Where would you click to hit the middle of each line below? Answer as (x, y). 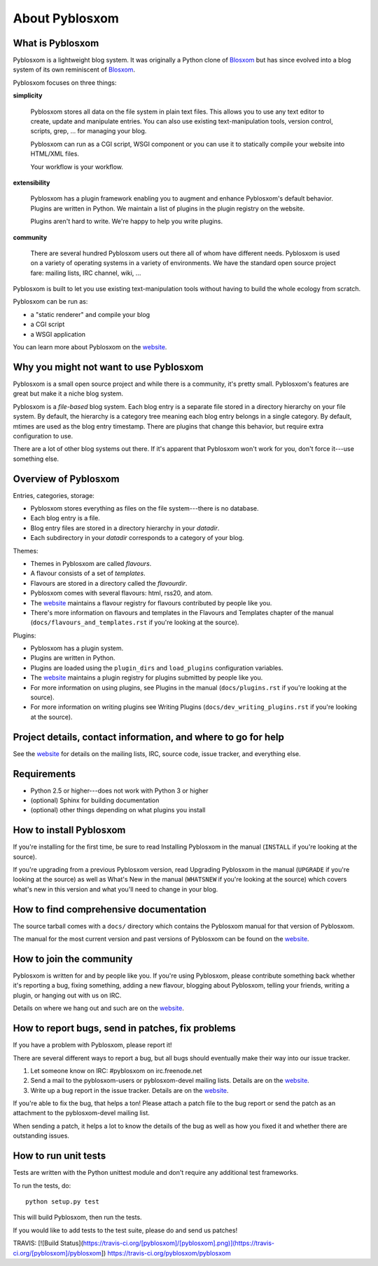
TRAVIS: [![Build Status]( (48, 1243)
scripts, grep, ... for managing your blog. (89, 131)
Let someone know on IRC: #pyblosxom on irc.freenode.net (116, 1070)
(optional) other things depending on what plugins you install (118, 810)
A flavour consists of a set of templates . (88, 573)
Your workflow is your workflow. (77, 167)
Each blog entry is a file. (65, 518)
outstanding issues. (41, 1136)
